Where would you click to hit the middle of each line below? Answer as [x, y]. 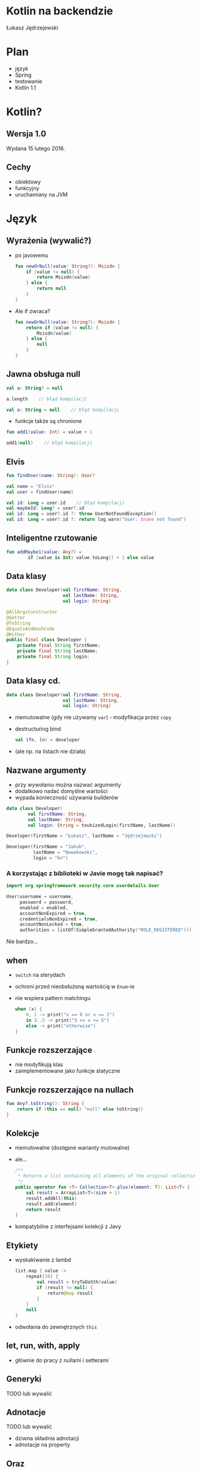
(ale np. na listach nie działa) [50, 752]
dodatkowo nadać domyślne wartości [61, 791]
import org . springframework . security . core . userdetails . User [83, 886]
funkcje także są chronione [48, 421]
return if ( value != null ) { [62, 328]
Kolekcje [23, 1134]
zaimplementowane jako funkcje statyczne [67, 1071]
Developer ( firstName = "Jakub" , [46, 847]
